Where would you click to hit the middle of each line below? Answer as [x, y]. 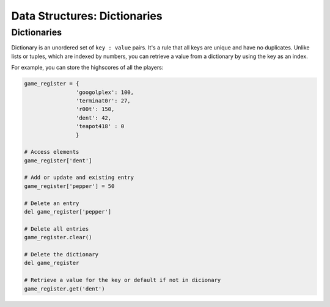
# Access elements [52, 152]
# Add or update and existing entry [79, 178]
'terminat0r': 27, [103, 100]
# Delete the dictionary [61, 254]
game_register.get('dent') [64, 289]
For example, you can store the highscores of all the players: [87, 68]
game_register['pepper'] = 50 [69, 186]
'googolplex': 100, [105, 92]
